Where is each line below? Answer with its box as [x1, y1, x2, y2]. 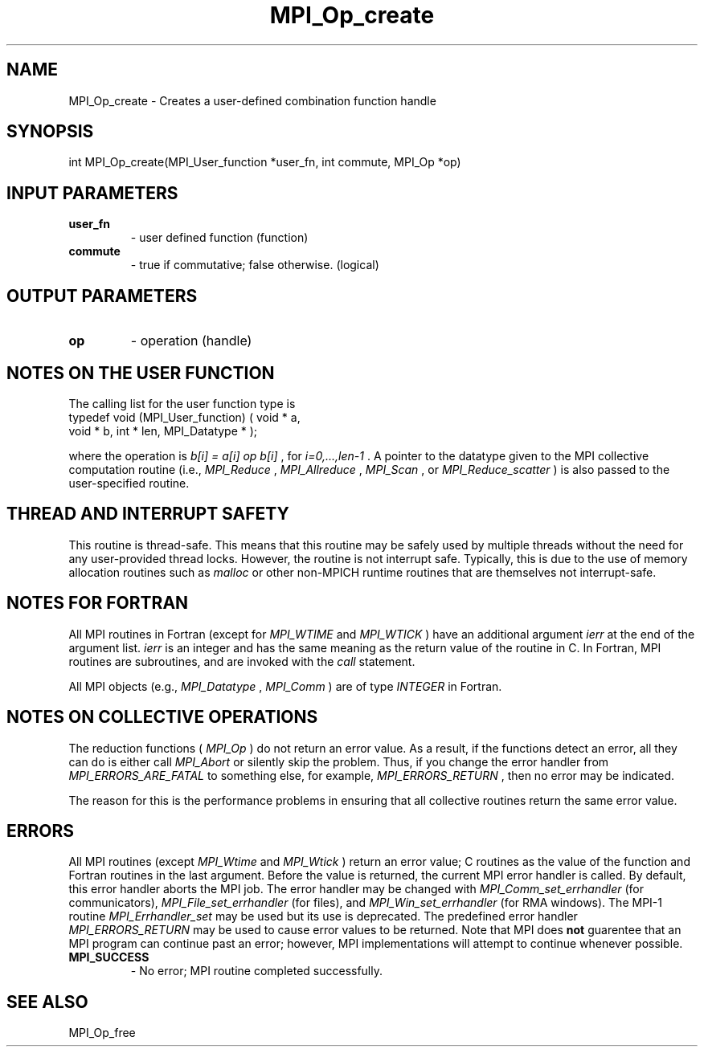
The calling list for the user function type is [68, 396, 296, 410]
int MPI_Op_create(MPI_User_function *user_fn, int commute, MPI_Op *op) [68, 155, 461, 169]
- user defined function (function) [130, 231, 309, 245]
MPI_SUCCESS [68, 950, 149, 965]
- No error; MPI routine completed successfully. [130, 964, 383, 978]
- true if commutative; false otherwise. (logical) [130, 258, 379, 272]
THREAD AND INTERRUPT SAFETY [6, 504, 289, 524]
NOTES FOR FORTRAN [6, 593, 189, 614]
